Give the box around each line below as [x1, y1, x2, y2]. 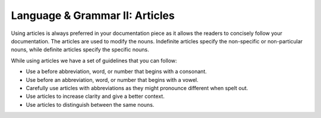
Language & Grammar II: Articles [11, 9, 175, 22]
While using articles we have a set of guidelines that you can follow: [11, 57, 178, 64]
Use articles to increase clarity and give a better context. [26, 93, 165, 100]
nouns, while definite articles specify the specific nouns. [11, 46, 150, 53]
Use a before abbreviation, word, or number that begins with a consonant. [26, 68, 207, 75]
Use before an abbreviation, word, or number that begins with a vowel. [26, 76, 199, 83]
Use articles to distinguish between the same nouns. [26, 101, 155, 108]
